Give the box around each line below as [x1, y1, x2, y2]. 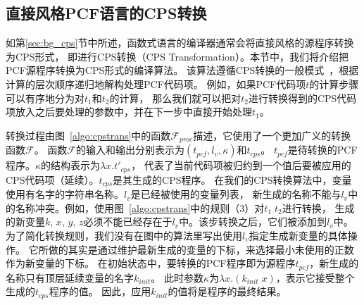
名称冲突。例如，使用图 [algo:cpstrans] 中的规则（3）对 [15, 200, 265, 215]
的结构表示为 [41, 158, 101, 173]
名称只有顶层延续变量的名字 [6, 270, 134, 285]
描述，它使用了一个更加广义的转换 [193, 127, 351, 142]
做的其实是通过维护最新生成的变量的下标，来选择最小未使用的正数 [48, 242, 354, 256]
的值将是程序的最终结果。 [168, 284, 287, 299]
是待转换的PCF [287, 142, 358, 157]
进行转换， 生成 [282, 200, 355, 215]
